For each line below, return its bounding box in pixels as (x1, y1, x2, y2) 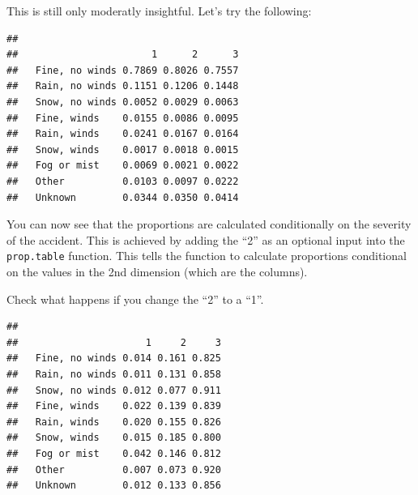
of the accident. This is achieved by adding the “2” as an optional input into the (6, 231, 405, 248)
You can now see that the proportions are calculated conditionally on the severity (6, 215, 412, 233)
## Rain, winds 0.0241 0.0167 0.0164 (6, 128, 239, 140)
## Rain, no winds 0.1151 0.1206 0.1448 (6, 80, 239, 92)
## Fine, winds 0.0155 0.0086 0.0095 (6, 112, 239, 124)
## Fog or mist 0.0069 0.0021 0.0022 (6, 160, 239, 172)
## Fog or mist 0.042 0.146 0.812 (6, 447, 221, 459)
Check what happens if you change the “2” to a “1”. (6, 290, 264, 307)
